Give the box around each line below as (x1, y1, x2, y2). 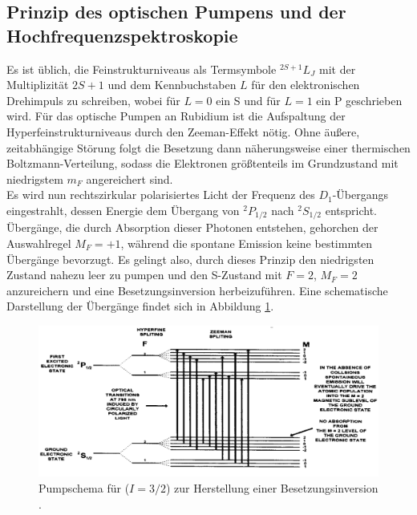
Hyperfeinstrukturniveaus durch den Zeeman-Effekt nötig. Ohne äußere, (6, 123, 360, 140)
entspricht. (325, 201, 377, 218)
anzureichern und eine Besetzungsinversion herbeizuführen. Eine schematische (6, 282, 388, 298)
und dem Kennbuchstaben (107, 76, 237, 93)
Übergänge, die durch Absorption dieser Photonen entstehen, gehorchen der (6, 219, 379, 236)
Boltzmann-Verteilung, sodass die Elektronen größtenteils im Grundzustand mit (6, 155, 399, 172)
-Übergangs (332, 186, 389, 203)
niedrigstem (6, 170, 63, 187)
